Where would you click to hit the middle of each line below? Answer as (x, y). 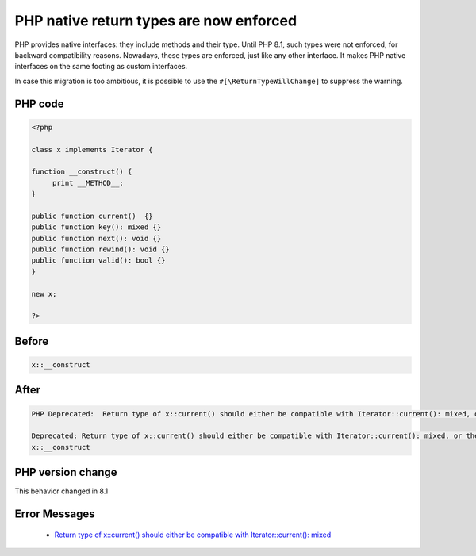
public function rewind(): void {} (100, 249)
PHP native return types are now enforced (156, 21)
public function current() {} (92, 216)
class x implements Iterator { (92, 150)
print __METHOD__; (88, 183)
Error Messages (55, 514)
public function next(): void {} (96, 238)
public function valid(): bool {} (98, 261)
